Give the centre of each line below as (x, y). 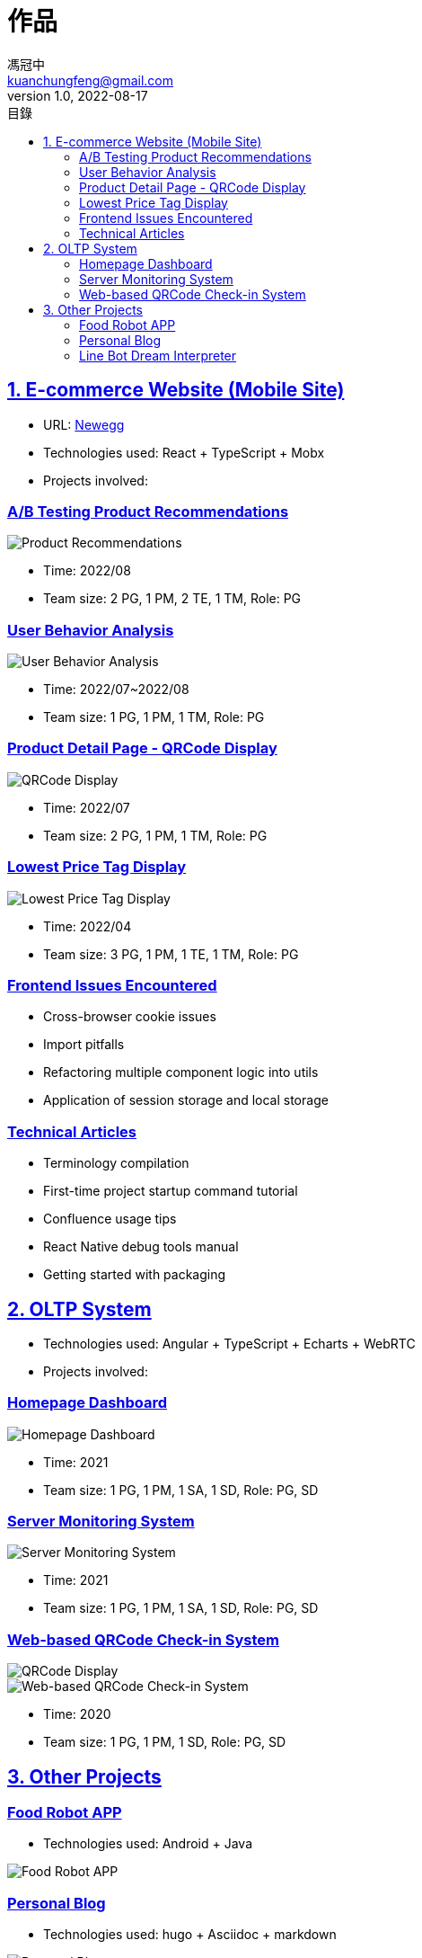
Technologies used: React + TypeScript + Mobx (184, 452)
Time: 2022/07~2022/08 (116, 690)
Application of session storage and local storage (186, 1100)
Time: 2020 (77, 1714)
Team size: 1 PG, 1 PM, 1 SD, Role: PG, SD (165, 1742)
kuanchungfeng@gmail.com (91, 80)
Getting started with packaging (135, 1275)
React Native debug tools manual (141, 1247)
